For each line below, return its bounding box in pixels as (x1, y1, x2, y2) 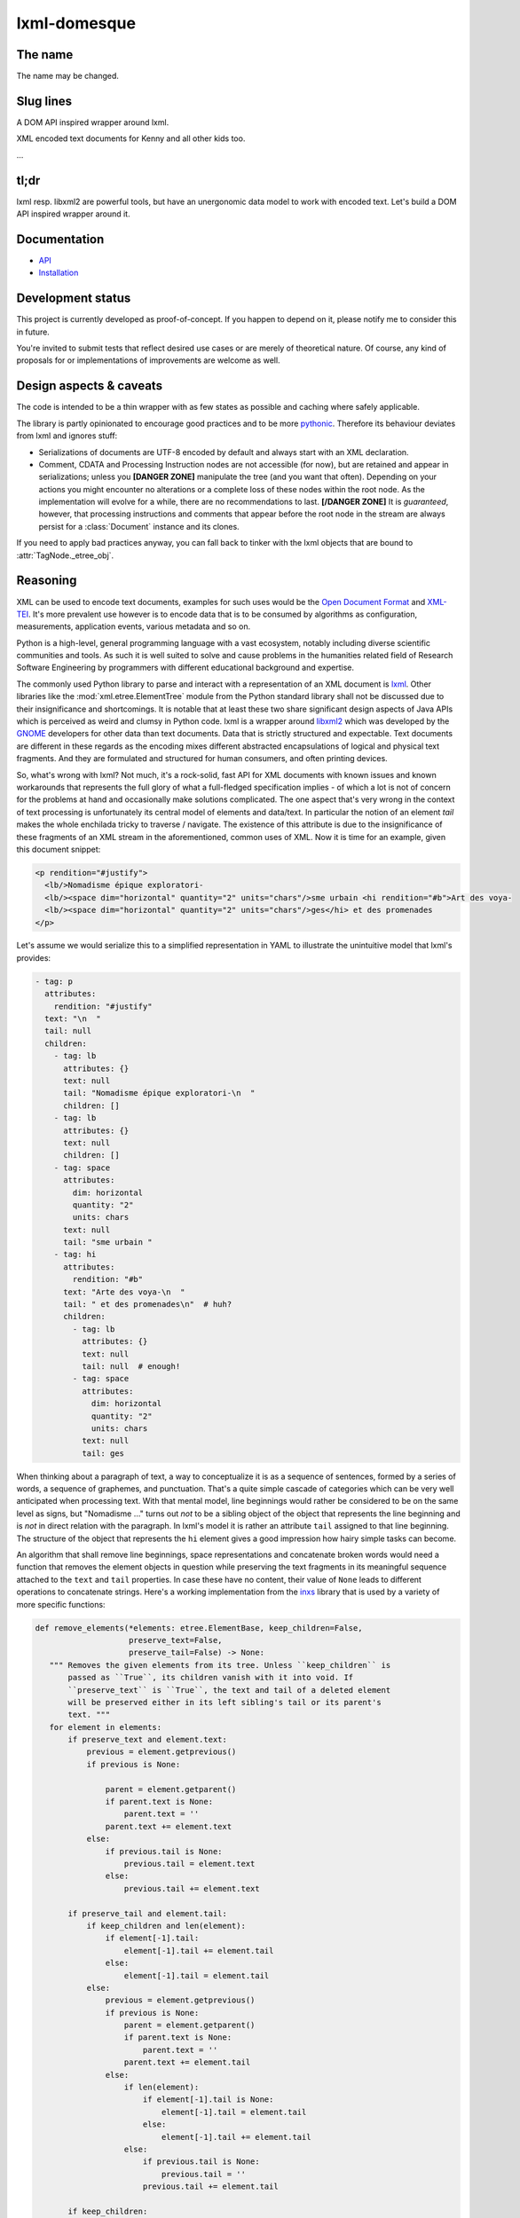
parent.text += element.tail (123, 2057, 251, 2067)
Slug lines (16, 93, 73, 108)
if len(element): (123, 2082, 200, 2093)
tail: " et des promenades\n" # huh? (63, 1300, 232, 1310)
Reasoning (16, 573, 77, 588)
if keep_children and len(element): (86, 1921, 246, 1931)
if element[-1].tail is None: (142, 2095, 274, 2104)
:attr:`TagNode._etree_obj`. (16, 550, 114, 561)
